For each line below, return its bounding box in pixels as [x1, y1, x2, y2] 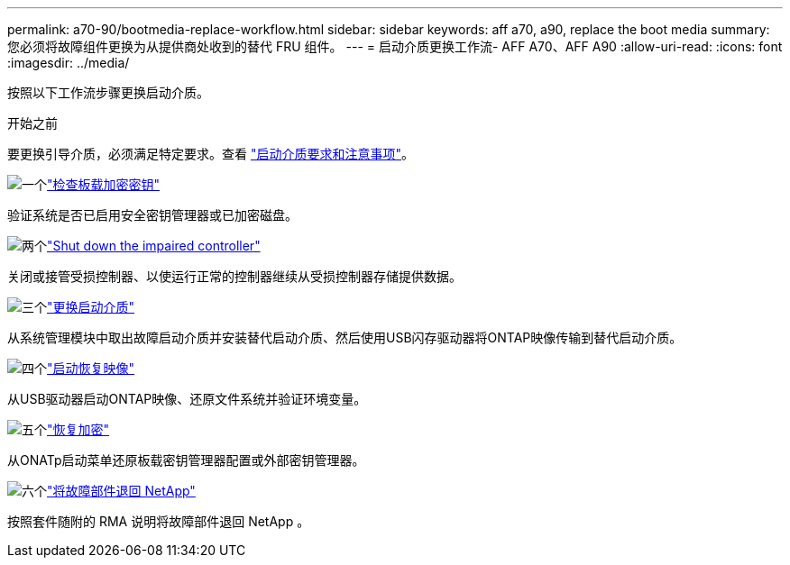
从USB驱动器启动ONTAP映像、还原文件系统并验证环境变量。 [7, 391, 367, 406]
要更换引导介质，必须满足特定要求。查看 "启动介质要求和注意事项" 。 [7, 146, 414, 161]
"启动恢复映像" [47, 360, 135, 376]
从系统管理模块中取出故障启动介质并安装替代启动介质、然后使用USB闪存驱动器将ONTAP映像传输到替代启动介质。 [7, 330, 683, 345]
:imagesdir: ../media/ [7, 55, 130, 70]
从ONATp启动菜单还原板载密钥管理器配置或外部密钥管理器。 [7, 452, 365, 468]
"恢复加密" [47, 422, 110, 437]
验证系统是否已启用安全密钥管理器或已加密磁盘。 [7, 207, 298, 223]
